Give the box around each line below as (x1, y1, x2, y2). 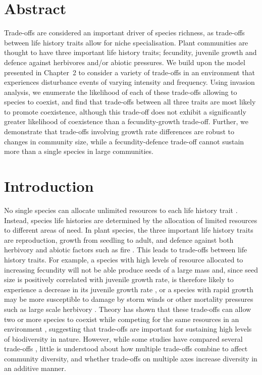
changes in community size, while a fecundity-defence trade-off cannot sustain (4, 136, 244, 146)
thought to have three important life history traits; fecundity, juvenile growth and (4, 47, 257, 58)
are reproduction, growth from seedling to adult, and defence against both (4, 234, 234, 245)
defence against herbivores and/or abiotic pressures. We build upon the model (4, 57, 245, 67)
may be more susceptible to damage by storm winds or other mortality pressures (4, 294, 253, 304)
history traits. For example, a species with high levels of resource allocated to (4, 254, 243, 264)
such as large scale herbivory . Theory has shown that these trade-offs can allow (4, 303, 251, 314)
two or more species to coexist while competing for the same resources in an (4, 313, 239, 324)
